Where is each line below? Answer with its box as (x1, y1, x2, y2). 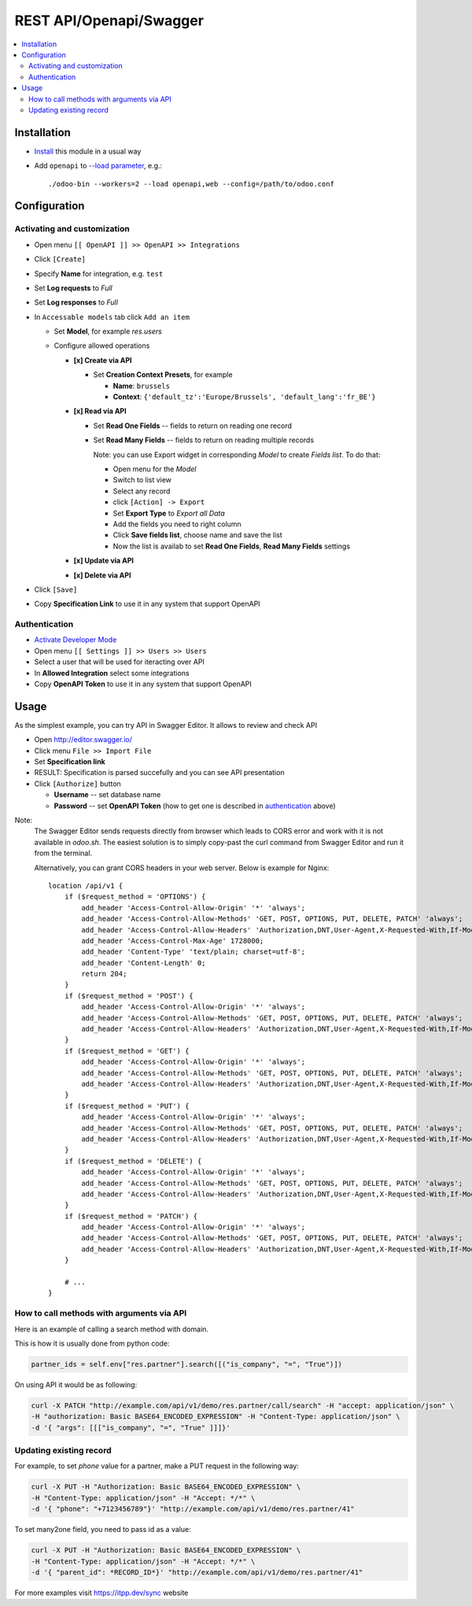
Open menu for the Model (112, 464, 197, 474)
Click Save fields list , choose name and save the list (112, 530, 282, 540)
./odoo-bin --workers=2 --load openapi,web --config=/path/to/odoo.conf (48, 179, 334, 188)
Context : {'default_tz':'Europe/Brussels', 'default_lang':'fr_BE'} (112, 392, 377, 401)
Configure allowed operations (53, 341, 150, 350)
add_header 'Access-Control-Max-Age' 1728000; (81, 936, 264, 945)
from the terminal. (34, 848, 93, 858)
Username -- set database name (53, 790, 161, 799)
